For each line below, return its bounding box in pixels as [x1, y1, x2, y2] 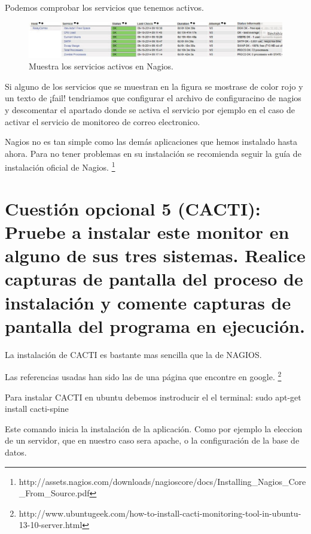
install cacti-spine [5, 402, 69, 415]
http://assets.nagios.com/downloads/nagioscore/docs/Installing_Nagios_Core [19, 475, 306, 487]
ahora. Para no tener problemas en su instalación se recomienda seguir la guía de [5, 147, 301, 159]
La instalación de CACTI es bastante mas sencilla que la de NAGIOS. [5, 348, 262, 360]
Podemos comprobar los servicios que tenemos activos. [5, 1, 204, 13]
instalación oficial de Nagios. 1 [5, 159, 115, 174]
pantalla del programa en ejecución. [5, 313, 305, 338]
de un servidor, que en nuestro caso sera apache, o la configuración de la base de [5, 434, 300, 447]
